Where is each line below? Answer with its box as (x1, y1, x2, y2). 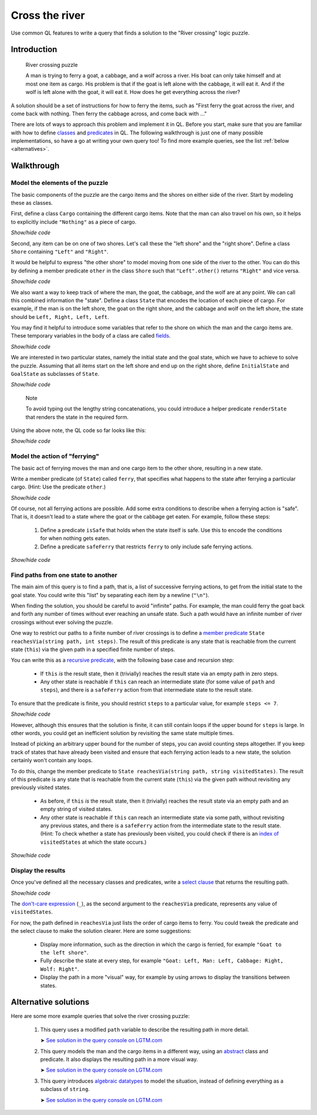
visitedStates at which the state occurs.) (40, 838, 147, 845)
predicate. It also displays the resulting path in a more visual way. (40, 1056, 198, 1063)
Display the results (11, 866, 66, 874)
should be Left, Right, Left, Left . (11, 313, 109, 320)
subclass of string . (40, 1086, 90, 1093)
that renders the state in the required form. (25, 413, 129, 420)
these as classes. (11, 200, 53, 207)
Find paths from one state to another (11, 571, 117, 579)
